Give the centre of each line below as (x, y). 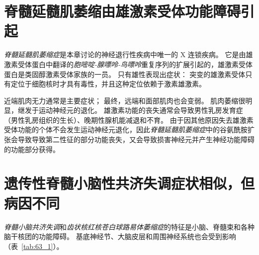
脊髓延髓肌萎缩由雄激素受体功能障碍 (123, 11)
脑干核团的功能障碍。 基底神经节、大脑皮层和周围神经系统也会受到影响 (120, 236)
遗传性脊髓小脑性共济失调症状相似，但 (129, 183)
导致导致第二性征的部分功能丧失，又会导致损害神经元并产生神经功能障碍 (136, 139)
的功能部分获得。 (32, 149)
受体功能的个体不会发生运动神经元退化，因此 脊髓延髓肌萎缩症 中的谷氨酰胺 (126, 129)
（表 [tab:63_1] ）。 (34, 246)
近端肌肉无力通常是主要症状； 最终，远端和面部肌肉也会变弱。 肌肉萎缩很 (125, 100)
